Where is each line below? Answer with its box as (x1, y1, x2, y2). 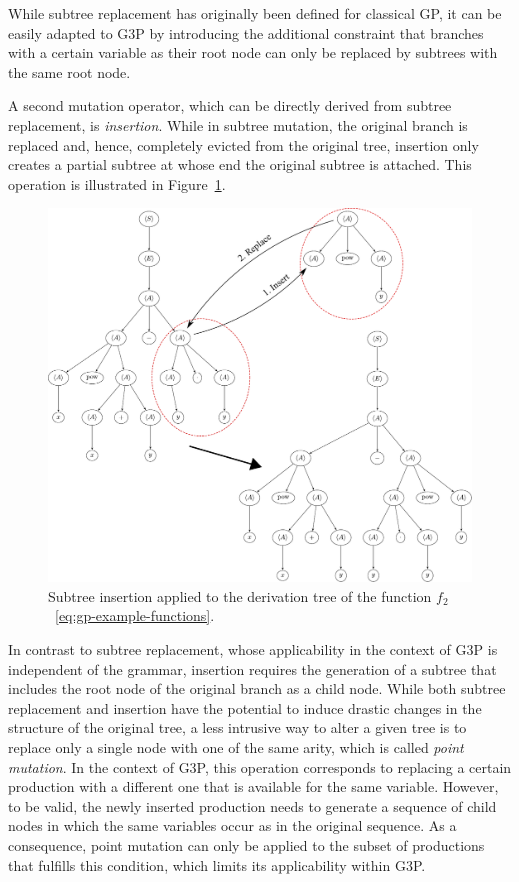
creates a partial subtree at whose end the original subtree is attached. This (8, 154, 472, 175)
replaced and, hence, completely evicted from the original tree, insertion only (8, 134, 479, 155)
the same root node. (8, 61, 131, 82)
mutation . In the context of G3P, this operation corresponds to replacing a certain (8, 756, 512, 777)
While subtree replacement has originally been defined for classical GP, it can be (8, 3, 502, 23)
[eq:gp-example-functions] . (55, 605, 215, 626)
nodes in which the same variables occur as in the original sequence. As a (8, 815, 457, 836)
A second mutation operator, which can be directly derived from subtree (8, 95, 452, 116)
